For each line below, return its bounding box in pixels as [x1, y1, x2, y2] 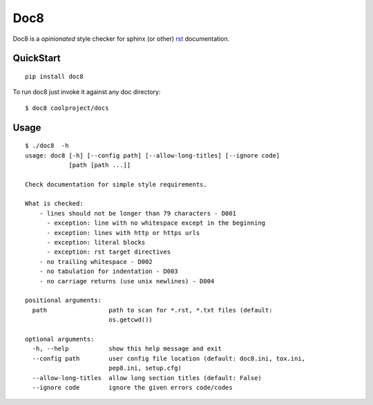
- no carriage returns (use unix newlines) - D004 [39, 277, 215, 285]
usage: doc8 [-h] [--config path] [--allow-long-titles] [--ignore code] [25, 151, 280, 159]
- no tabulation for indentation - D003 [39, 267, 179, 276]
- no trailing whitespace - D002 [39, 258, 153, 265]
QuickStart [12, 53, 61, 64]
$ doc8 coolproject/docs [25, 104, 109, 112]
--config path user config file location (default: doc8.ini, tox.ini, [32, 355, 306, 362]
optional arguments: [25, 335, 95, 343]
